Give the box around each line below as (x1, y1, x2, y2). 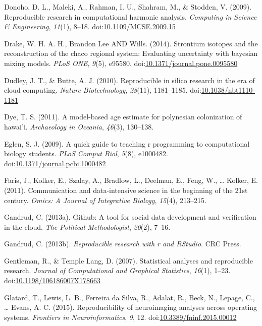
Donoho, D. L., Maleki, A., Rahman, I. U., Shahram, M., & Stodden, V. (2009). (4, 2, 252, 12)
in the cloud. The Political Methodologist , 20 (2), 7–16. (4, 221, 171, 232)
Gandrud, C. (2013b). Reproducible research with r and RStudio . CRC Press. (4, 238, 241, 249)
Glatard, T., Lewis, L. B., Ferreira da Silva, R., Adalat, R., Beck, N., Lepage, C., (4, 292, 255, 302)
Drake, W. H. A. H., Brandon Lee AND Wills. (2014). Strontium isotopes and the (4, 38, 258, 48)
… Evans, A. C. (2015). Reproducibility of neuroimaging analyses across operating (4, 302, 257, 312)
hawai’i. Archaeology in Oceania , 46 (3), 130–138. (4, 121, 154, 132)
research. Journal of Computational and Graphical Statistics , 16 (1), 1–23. (4, 265, 231, 276)
